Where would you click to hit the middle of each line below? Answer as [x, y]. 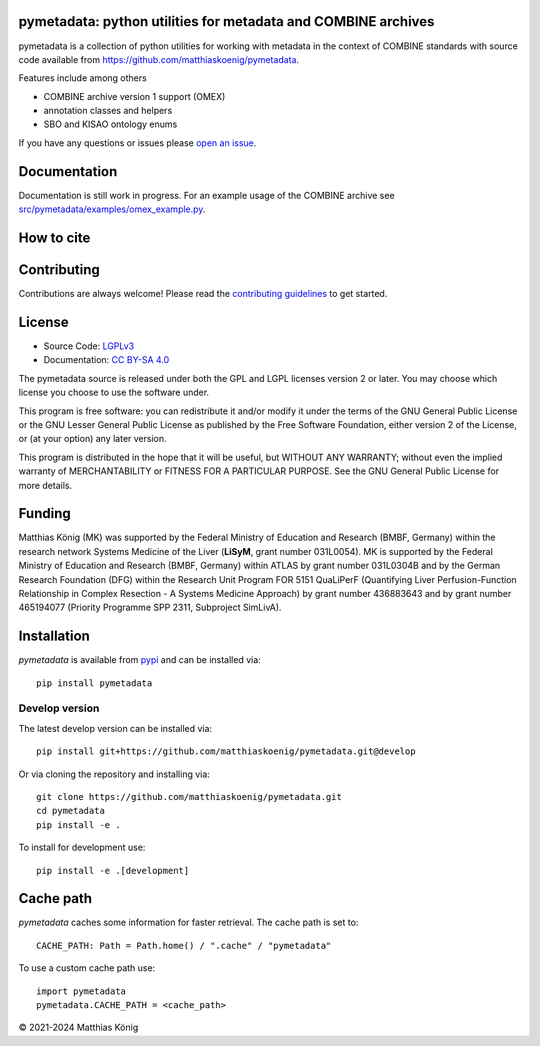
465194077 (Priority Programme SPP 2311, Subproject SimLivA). [150, 607]
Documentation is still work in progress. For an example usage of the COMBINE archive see [206, 195]
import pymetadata [81, 991]
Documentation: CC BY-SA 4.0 [106, 360]
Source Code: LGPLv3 [89, 346]
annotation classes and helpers [108, 111]
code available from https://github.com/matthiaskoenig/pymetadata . [159, 59]
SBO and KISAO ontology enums [110, 124]
